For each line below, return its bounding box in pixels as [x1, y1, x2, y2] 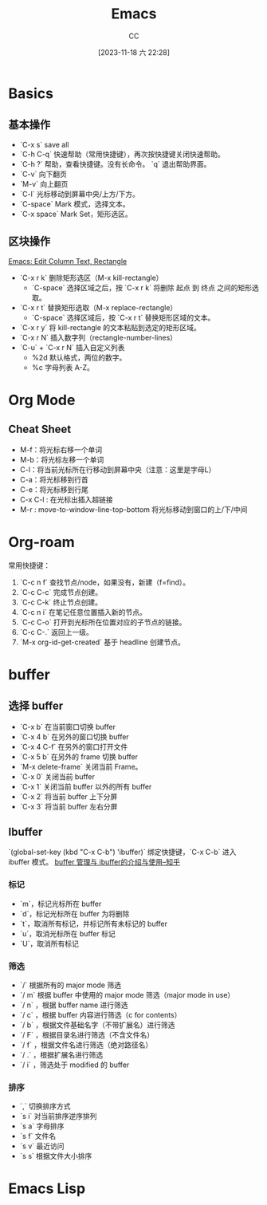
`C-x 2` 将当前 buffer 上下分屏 [19, 791, 118, 801]
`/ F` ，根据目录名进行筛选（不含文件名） [19, 1030, 155, 1039]
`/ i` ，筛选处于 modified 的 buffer [19, 1060, 130, 1069]
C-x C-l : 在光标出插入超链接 [19, 494, 113, 504]
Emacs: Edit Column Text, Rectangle [8, 256, 128, 266]
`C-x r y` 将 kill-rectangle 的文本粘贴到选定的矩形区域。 [19, 322, 202, 332]
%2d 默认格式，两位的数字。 [31, 352, 127, 362]
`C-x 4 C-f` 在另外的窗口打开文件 [19, 742, 128, 751]
